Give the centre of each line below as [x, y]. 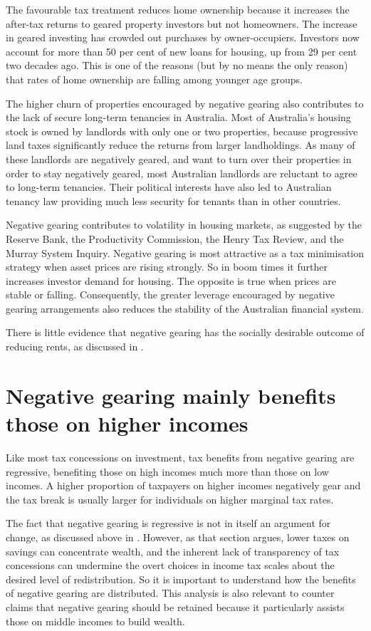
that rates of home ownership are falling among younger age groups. [154, 79]
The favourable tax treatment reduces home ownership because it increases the [178, 9]
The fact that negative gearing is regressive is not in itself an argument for [168, 523]
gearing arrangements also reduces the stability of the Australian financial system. [185, 308]
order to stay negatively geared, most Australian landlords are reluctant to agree [182, 173]
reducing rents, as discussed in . [75, 346]
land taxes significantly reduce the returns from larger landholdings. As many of [181, 145]
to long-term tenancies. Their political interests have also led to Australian [169, 187]
